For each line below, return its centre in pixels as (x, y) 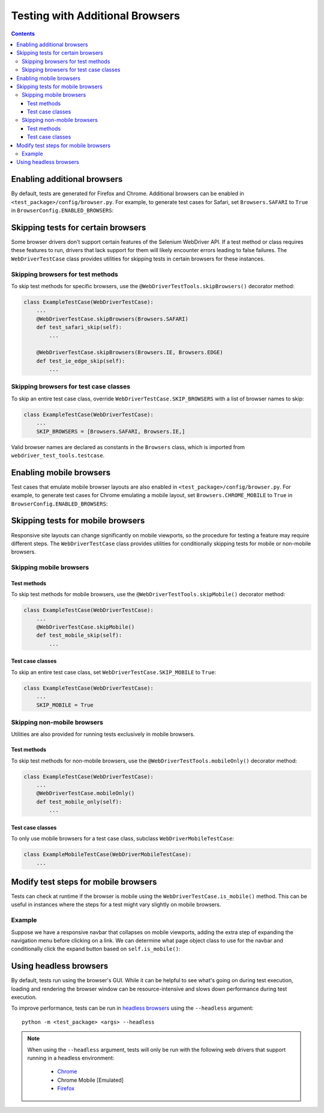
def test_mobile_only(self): (79, 802)
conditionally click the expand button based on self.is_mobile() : (96, 949)
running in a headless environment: (71, 1058)
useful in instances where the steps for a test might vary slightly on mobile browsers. (116, 905)
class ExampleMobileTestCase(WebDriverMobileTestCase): (108, 855)
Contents (23, 34)
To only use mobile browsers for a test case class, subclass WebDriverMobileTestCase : (122, 839)
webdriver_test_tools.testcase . (58, 455)
